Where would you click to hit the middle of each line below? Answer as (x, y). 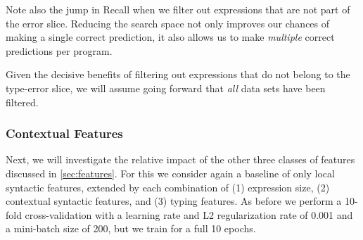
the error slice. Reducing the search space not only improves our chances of (168, 23)
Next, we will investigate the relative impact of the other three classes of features (180, 159)
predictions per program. (59, 50)
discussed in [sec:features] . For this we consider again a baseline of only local (170, 173)
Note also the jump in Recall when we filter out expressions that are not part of (178, 9)
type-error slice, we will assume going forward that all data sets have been (166, 88)
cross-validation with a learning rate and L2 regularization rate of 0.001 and (189, 214)
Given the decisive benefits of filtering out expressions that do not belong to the (178, 74)
